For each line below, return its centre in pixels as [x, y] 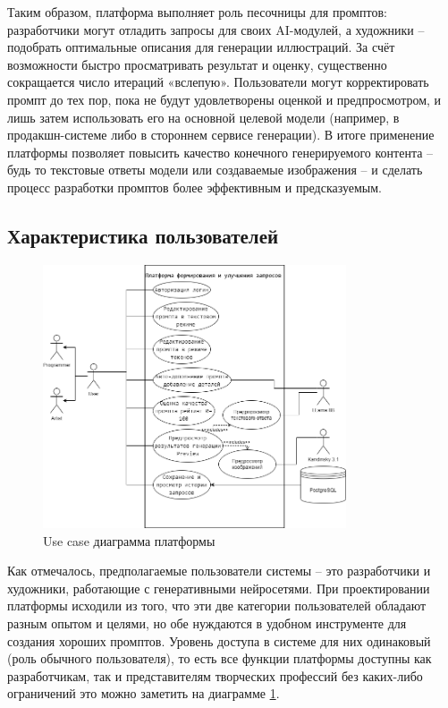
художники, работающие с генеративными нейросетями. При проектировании [219, 588]
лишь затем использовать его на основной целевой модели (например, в [203, 117]
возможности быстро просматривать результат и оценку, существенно [197, 64]
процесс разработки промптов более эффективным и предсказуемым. [194, 187]
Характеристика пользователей [143, 235]
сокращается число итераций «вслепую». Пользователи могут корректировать [218, 82]
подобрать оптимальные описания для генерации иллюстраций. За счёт [201, 47]
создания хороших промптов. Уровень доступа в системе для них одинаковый [219, 640]
